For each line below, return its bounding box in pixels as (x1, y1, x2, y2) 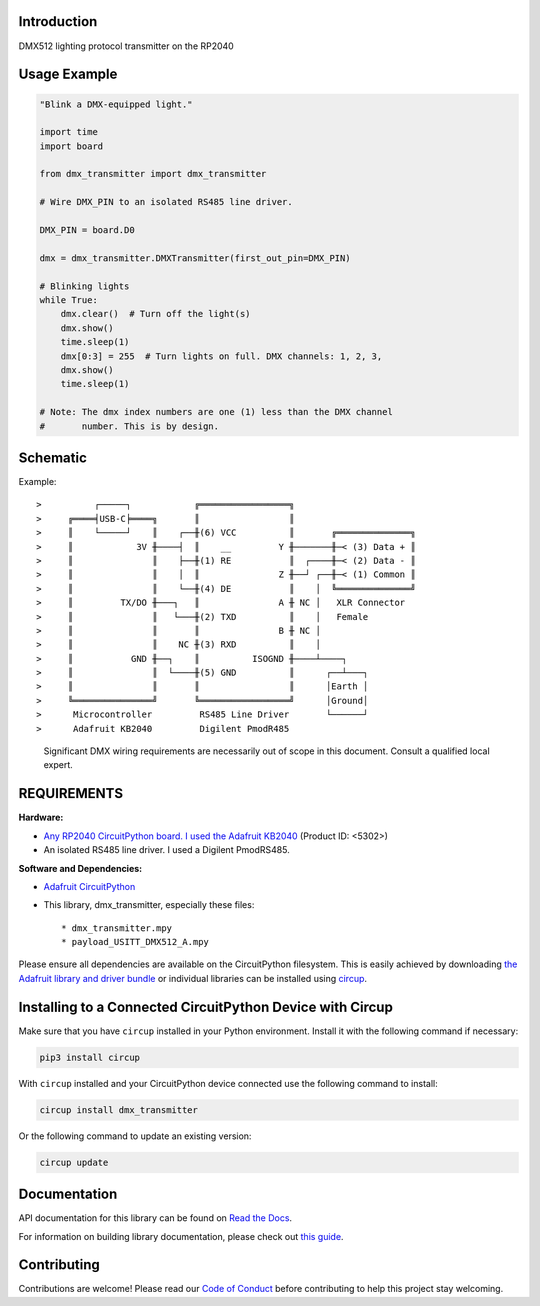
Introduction (18, 13, 98, 30)
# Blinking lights (39, 280, 130, 292)
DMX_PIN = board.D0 (39, 225, 135, 236)
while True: (39, 294, 99, 305)
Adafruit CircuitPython (43, 880, 136, 892)
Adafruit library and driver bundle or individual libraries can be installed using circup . (18, 972, 368, 984)
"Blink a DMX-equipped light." (39, 98, 194, 110)
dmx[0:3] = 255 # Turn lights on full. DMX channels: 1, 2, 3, (60, 350, 383, 362)
